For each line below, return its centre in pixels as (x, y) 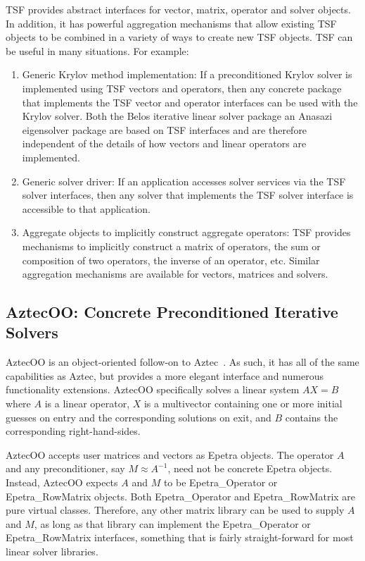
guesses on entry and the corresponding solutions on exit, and (139, 417)
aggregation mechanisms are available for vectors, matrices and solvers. (175, 274)
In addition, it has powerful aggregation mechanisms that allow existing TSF (171, 23)
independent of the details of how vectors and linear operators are (164, 143)
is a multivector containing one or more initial (243, 403)
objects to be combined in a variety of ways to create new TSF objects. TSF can (179, 37)
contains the (312, 417)
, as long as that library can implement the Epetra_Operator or (172, 523)
